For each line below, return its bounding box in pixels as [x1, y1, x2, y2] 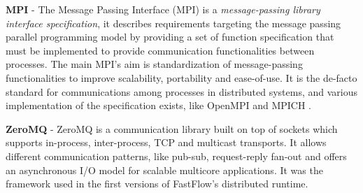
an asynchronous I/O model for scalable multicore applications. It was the [6, 162, 323, 177]
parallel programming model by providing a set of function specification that [6, 29, 334, 44]
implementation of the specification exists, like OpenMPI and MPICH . [6, 98, 311, 113]
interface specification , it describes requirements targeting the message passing [6, 15, 341, 30]
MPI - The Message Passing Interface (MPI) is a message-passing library [6, 2, 320, 16]
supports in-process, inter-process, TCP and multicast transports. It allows [6, 135, 327, 150]
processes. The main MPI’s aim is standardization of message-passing [6, 57, 303, 71]
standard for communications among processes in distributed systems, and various [6, 84, 358, 99]
